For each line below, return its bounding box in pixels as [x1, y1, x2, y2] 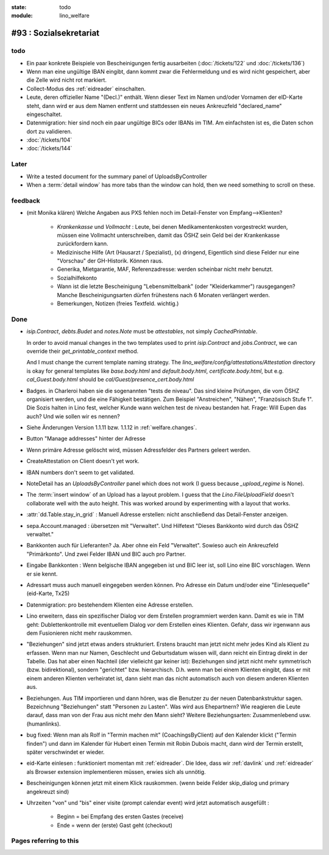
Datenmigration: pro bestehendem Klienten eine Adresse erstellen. [26, 601, 194, 608]
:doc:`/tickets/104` [26, 136, 73, 143]
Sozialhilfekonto [57, 274, 97, 281]
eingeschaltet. [26, 110, 62, 118]
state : [11, 4, 27, 10]
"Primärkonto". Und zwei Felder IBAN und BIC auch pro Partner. [26, 550, 186, 558]
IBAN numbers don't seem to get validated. [26, 469, 135, 476]
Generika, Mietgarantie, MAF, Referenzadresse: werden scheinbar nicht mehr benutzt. [57, 265, 274, 273]
